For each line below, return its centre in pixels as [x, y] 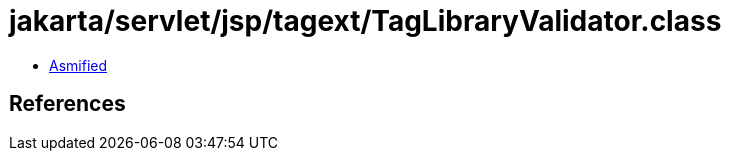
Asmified [78, 65]
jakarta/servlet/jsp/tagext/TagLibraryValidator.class [365, 21]
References [67, 104]
